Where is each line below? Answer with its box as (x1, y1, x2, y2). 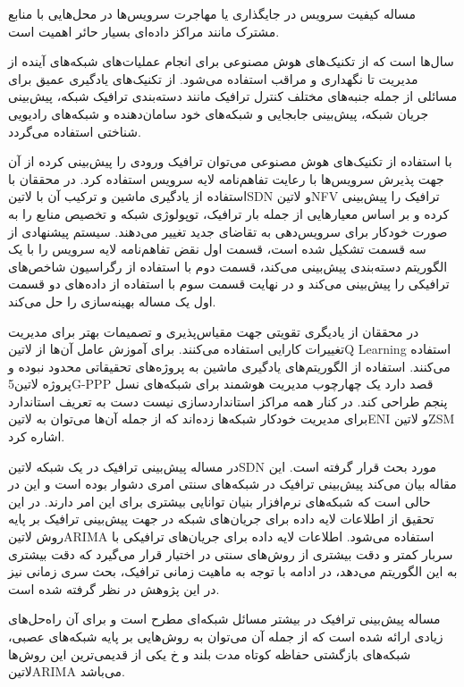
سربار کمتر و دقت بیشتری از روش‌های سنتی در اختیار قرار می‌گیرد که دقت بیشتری (8, 544, 453, 563)
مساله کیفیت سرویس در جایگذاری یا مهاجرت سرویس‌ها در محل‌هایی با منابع (8, 4, 417, 22)
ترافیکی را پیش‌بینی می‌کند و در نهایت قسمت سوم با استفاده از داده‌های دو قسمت (8, 274, 450, 293)
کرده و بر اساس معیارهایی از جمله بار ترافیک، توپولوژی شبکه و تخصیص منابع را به (8, 204, 450, 222)
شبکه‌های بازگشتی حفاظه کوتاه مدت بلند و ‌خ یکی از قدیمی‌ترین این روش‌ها (8, 644, 411, 663)
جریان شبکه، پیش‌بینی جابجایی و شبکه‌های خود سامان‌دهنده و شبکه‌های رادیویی (8, 104, 429, 122)
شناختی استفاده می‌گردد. (8, 121, 141, 140)
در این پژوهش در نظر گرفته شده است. (8, 579, 220, 598)
